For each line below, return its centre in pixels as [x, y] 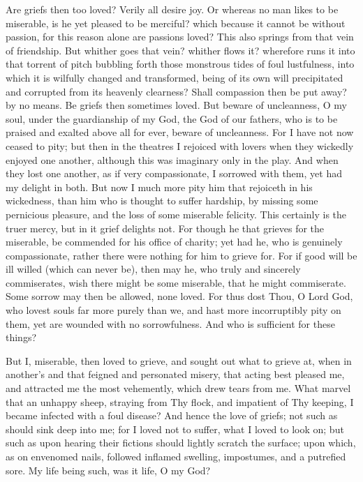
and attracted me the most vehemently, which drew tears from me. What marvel [178, 388]
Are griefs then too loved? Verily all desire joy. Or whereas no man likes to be [172, 9]
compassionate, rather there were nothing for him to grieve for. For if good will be [181, 255]
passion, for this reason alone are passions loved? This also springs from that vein [180, 37]
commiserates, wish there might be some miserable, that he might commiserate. [176, 282]
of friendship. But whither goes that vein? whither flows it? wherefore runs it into [180, 50]
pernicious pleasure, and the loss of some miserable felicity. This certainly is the [176, 214]
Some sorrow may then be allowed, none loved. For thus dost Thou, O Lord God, [179, 296]
